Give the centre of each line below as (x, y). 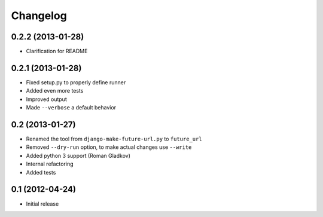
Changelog (39, 16)
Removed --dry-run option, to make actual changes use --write (109, 147)
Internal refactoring (50, 164)
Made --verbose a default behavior (71, 108)
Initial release (42, 204)
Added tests (41, 172)
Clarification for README (57, 51)
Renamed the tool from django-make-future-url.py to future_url (114, 139)
